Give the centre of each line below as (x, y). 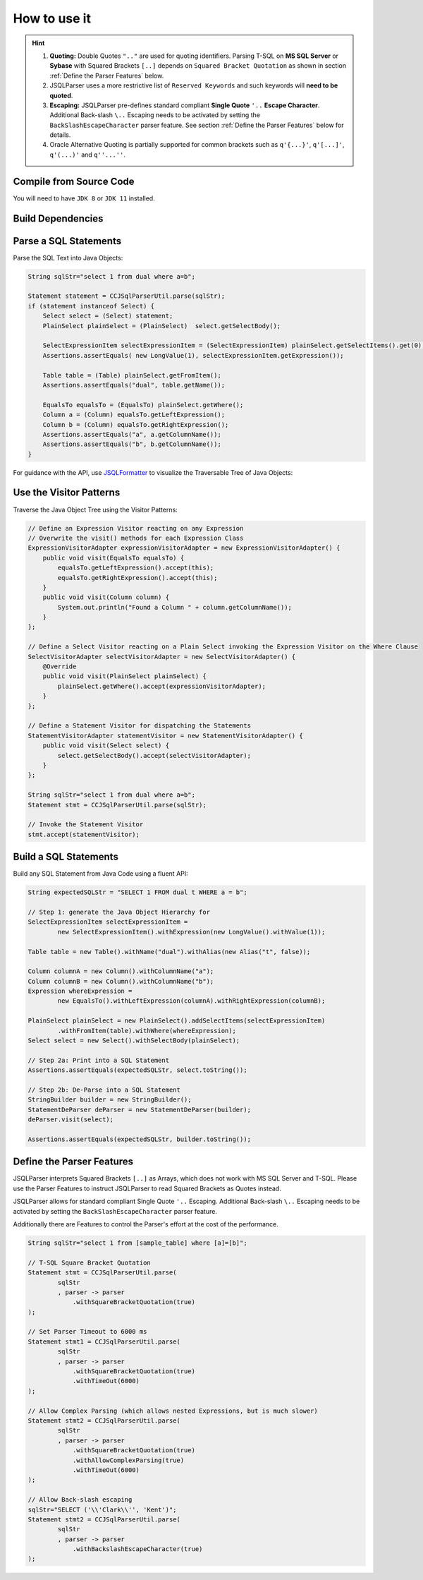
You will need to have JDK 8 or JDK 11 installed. (84, 198)
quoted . (61, 95)
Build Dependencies (58, 218)
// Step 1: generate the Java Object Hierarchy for (119, 912)
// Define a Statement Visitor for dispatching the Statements (140, 726)
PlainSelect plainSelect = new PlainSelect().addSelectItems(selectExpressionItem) (177, 1021)
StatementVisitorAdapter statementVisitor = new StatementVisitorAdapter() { (165, 735)
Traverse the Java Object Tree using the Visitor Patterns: (95, 509)
